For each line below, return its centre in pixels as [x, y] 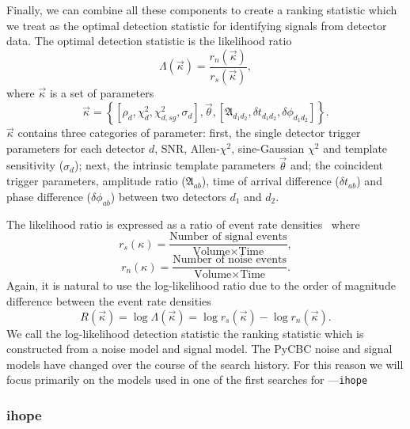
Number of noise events [230, 260]
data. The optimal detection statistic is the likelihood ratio [149, 41]
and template [355, 148]
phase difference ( [49, 196]
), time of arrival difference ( [270, 181]
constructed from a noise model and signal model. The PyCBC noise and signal [199, 349]
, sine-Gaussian [268, 148]
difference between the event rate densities [109, 300]
